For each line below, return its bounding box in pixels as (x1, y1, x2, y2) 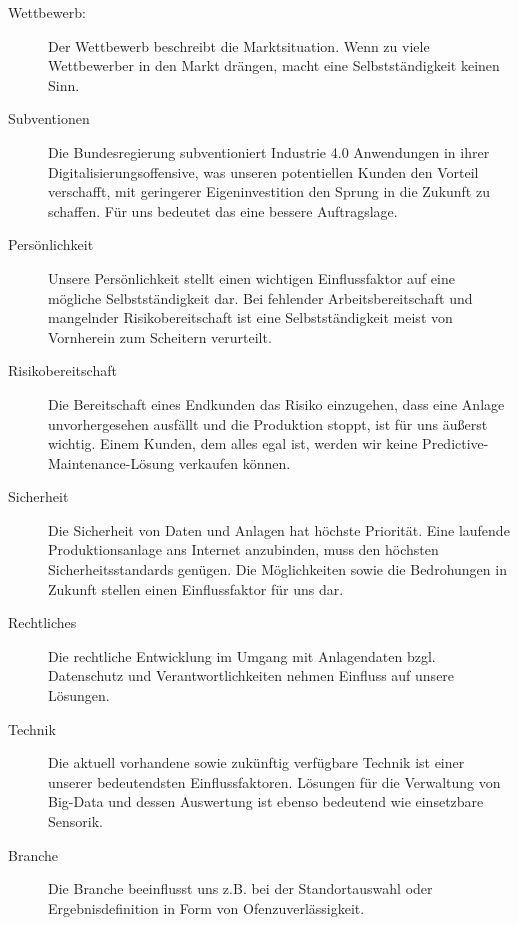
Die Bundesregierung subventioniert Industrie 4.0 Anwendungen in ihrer (48, 141, 490, 162)
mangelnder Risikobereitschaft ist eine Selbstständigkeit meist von (48, 307, 453, 328)
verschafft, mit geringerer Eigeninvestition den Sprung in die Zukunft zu (48, 181, 490, 202)
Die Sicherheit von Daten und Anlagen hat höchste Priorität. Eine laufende (48, 519, 510, 540)
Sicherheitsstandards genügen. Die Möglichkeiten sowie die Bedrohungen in (48, 559, 507, 580)
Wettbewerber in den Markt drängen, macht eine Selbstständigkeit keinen (48, 55, 500, 76)
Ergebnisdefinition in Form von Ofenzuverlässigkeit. (48, 897, 365, 918)
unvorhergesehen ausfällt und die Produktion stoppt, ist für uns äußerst (48, 413, 488, 434)
